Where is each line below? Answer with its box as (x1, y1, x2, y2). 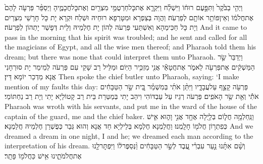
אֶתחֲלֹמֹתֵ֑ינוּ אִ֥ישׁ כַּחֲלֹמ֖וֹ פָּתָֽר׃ (5, 150, 82, 160)
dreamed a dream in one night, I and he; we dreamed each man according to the (5, 130, 253, 141)
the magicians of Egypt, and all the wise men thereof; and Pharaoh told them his (5, 41, 256, 52)
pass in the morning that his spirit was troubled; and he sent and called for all (5, 31, 247, 42)
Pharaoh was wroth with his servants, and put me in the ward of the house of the (5, 100, 257, 111)
